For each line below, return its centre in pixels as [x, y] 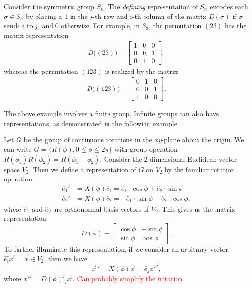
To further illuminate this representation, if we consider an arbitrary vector [116, 249]
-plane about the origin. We [203, 139]
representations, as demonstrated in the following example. [91, 123]
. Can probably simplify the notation [128, 278]
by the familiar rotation [200, 169]
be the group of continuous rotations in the [88, 139]
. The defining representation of [151, 6]
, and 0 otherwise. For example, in [89, 26]
